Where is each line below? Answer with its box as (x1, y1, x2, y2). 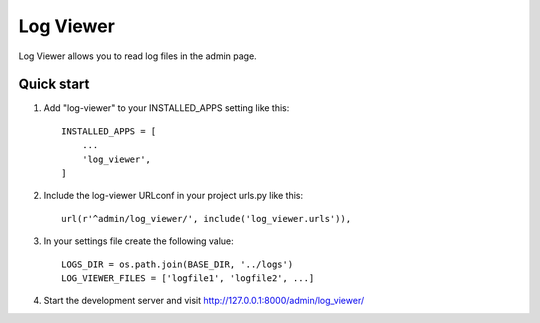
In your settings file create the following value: (43, 235, 234, 247)
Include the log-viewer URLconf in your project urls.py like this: (43, 190, 304, 202)
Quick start (18, 76, 90, 93)
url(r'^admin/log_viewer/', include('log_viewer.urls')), (61, 213, 352, 224)
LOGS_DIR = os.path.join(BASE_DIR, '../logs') (61, 258, 294, 270)
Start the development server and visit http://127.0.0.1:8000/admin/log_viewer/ (43, 295, 365, 307)
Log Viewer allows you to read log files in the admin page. (18, 50, 257, 62)
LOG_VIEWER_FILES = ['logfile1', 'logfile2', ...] (61, 272, 315, 284)
